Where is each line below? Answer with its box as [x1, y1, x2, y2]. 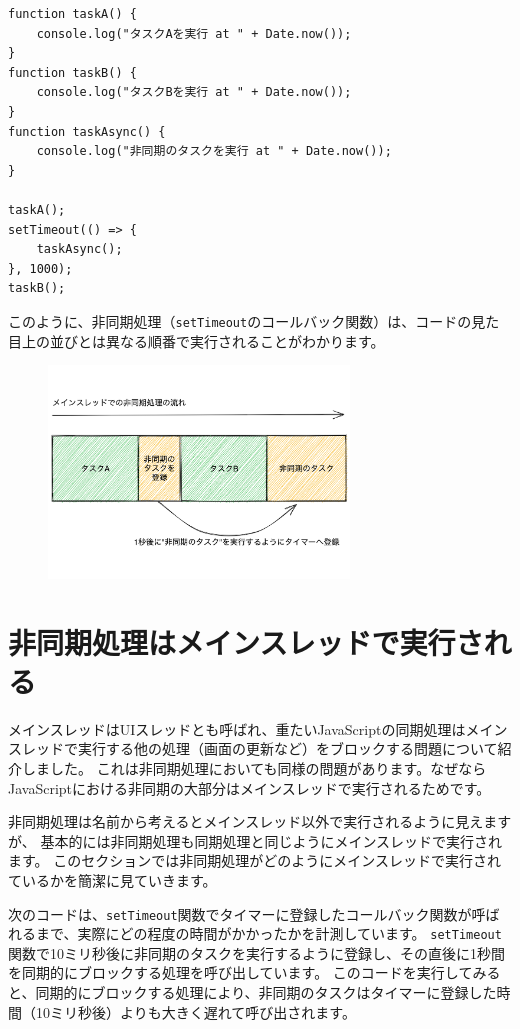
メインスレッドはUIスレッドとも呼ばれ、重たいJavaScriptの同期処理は [8, 718, 466, 739]
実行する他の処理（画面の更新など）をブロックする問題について [77, 738, 498, 759]
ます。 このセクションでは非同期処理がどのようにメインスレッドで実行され [8, 850, 501, 871]
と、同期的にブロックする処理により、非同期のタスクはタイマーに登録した [8, 982, 497, 1002]
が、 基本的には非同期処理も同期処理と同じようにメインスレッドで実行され [8, 830, 503, 851]
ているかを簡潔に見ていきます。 [8, 869, 217, 890]
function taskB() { [8, 65, 137, 80]
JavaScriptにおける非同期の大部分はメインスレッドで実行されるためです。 [8, 777, 491, 798]
